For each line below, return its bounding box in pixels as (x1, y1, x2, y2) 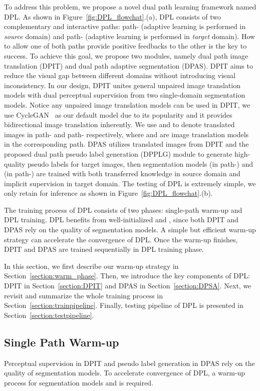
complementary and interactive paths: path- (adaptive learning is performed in (4, 21, 246, 32)
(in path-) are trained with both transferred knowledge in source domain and (4, 168, 240, 179)
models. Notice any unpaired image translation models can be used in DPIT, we (4, 99, 250, 110)
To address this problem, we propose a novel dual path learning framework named (4, 2, 256, 12)
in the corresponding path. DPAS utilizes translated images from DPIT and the (4, 139, 249, 149)
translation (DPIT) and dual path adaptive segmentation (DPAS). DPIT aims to (4, 60, 253, 71)
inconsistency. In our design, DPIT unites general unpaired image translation (4, 80, 240, 90)
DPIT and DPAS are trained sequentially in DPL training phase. (4, 244, 204, 254)
